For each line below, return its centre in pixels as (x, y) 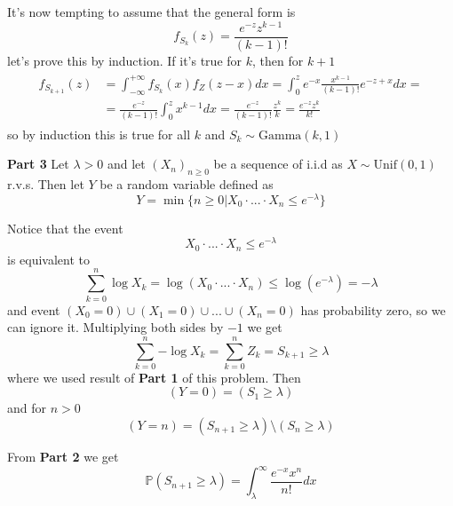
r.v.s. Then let (46, 184)
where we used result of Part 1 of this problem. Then (154, 377)
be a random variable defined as (187, 184)
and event (34, 309)
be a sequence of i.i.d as (278, 164)
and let (126, 164)
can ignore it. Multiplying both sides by (115, 327)
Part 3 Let (38, 164)
